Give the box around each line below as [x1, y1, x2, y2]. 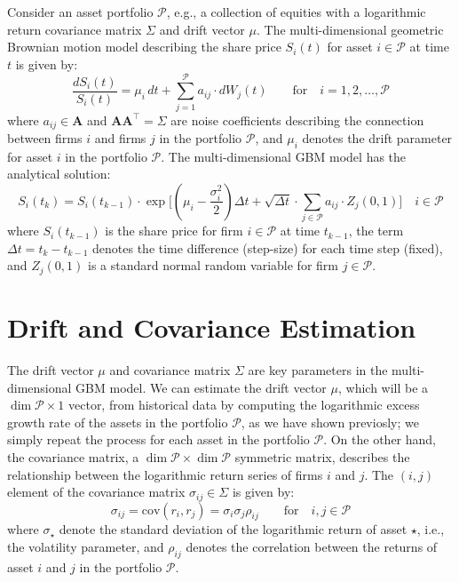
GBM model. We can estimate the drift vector [75, 378, 327, 396]
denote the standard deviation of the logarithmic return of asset [59, 520, 408, 538]
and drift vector [159, 20, 245, 38]
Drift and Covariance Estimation [7, 309, 416, 346]
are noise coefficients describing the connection [170, 110, 424, 129]
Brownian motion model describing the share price [7, 37, 281, 56]
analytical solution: [7, 164, 111, 183]
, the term [348, 221, 404, 240]
